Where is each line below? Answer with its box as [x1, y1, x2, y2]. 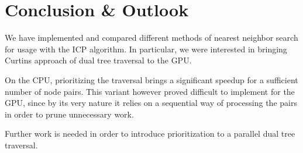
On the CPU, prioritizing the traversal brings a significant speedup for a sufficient [5, 73, 298, 86]
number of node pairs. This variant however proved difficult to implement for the [5, 85, 295, 97]
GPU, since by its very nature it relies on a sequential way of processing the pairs [5, 97, 297, 109]
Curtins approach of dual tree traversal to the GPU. [5, 54, 192, 66]
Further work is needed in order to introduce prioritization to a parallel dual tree [5, 127, 295, 140]
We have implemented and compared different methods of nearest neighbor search [5, 31, 298, 44]
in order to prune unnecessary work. [5, 108, 134, 120]
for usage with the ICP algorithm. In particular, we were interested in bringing [5, 42, 287, 55]
